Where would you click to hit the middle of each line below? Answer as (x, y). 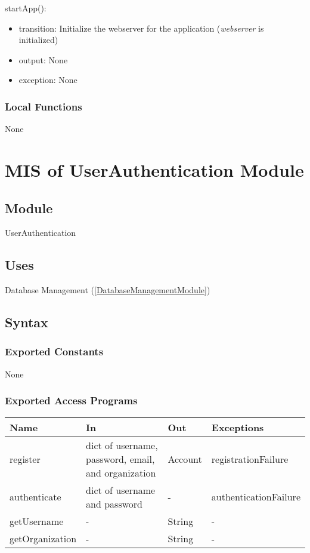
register (25, 459)
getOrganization (43, 538)
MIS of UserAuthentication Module (154, 169)
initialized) (38, 40)
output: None (43, 59)
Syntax (27, 322)
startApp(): (26, 8)
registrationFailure (250, 459)
